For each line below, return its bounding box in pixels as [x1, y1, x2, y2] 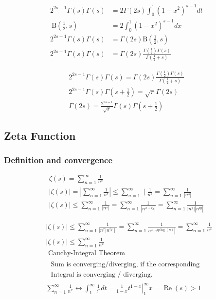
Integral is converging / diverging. [51, 271, 153, 278]
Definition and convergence [4, 153, 113, 166]
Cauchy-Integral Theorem [48, 249, 125, 257]
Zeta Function [4, 128, 76, 143]
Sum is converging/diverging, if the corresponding [51, 261, 200, 268]
